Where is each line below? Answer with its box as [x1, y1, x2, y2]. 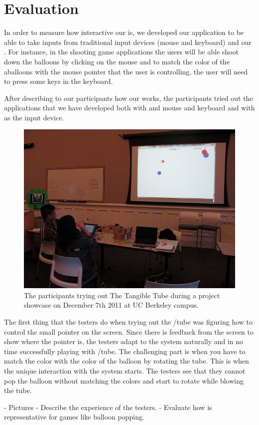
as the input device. [4, 112, 64, 122]
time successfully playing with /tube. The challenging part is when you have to [4, 346, 246, 356]
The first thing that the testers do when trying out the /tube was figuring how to [4, 317, 253, 327]
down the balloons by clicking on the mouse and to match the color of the [4, 56, 230, 66]
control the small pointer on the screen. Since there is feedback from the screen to [4, 326, 254, 337]
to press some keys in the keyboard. [4, 76, 113, 86]
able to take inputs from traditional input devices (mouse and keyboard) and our [4, 36, 252, 47]
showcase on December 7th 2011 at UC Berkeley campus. [24, 300, 199, 310]
